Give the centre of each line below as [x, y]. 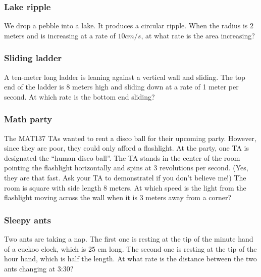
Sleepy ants [28, 220]
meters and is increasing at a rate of [60, 35]
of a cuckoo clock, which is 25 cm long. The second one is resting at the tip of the [130, 248]
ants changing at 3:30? [39, 268]
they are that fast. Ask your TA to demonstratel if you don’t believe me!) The [125, 177]
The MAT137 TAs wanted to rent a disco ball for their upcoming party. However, [130, 138]
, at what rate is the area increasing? [198, 35]
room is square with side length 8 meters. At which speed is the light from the [125, 187]
